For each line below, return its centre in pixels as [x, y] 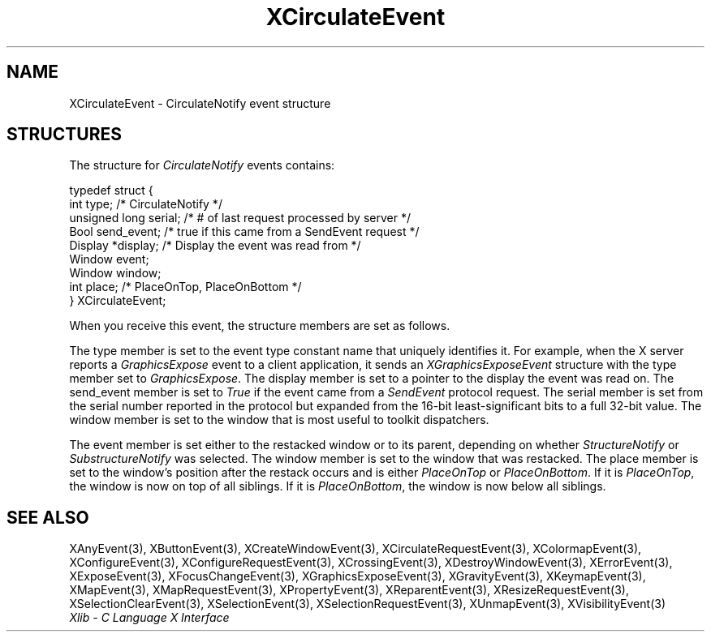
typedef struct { [111, 191]
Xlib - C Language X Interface [149, 618]
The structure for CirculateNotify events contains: [202, 165]
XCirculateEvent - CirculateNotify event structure [200, 103]
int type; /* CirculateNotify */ [146, 204]
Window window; [115, 273]
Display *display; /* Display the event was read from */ [215, 246]
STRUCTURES [64, 135]
